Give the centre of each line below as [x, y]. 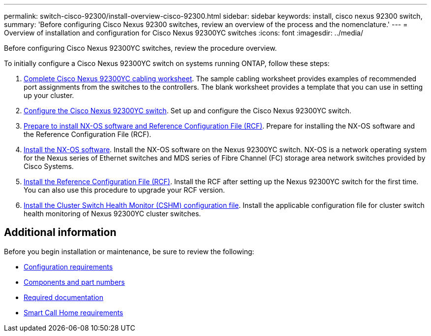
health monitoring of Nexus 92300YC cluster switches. [112, 214]
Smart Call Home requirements [74, 312]
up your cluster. [49, 95]
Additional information [60, 233]
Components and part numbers [74, 282]
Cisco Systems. [49, 166]
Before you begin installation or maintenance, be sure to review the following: [129, 251]
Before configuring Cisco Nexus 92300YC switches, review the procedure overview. [140, 48]
